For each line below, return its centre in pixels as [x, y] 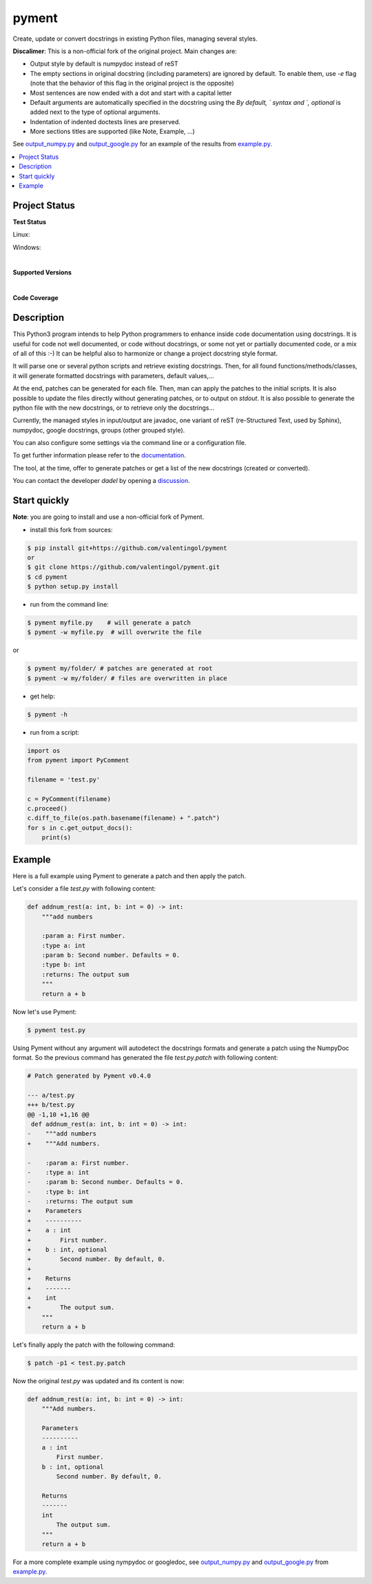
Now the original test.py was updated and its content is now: [99, 1381]
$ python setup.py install [73, 587]
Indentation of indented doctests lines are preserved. [105, 121]
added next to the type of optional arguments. [95, 112]
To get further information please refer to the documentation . [99, 455]
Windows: [27, 247]
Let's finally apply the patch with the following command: [94, 1345]
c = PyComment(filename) [69, 799]
